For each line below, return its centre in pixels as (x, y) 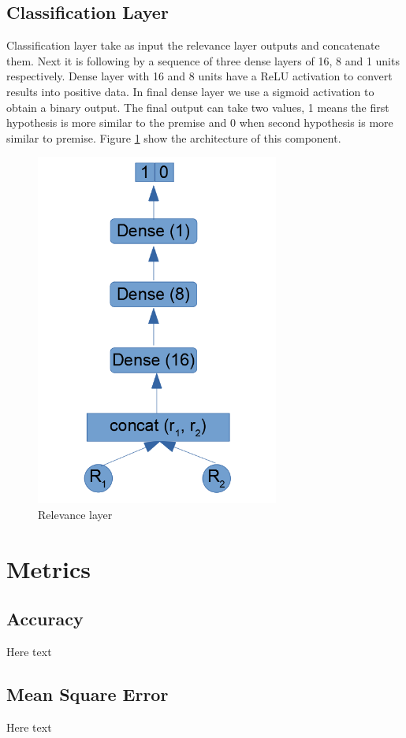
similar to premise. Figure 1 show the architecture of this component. (174, 137)
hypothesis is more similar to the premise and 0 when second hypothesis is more (200, 122)
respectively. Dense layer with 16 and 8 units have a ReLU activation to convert (199, 76)
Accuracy (45, 619)
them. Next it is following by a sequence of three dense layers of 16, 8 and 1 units (203, 60)
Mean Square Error (88, 694)
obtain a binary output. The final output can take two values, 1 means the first (198, 107)
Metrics (49, 568)
